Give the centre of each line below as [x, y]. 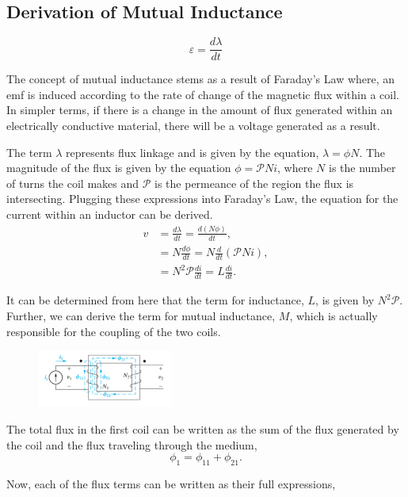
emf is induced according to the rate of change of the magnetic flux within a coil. [203, 94]
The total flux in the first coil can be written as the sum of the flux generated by [203, 428]
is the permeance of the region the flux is [254, 183]
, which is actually [334, 315]
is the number [362, 168]
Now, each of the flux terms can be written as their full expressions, [171, 483]
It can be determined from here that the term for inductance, [155, 300]
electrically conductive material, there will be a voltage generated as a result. [193, 126]
